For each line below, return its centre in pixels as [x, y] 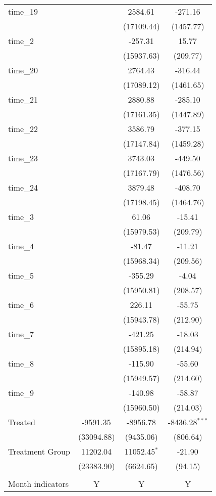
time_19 [23, 11]
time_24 [23, 187]
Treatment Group [39, 451]
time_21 [23, 99]
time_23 [23, 158]
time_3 [21, 217]
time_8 [21, 363]
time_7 [21, 334]
